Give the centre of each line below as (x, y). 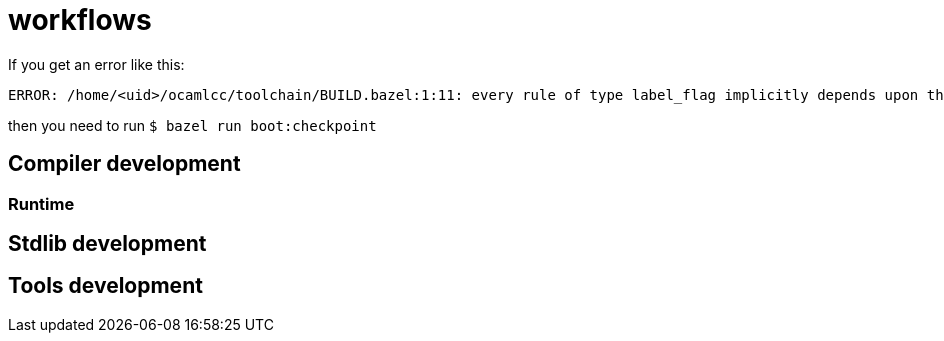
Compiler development (124, 164)
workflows (80, 20)
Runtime (41, 203)
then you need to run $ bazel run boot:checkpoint (192, 125)
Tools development (105, 286)
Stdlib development (107, 244)
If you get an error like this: (96, 64)
